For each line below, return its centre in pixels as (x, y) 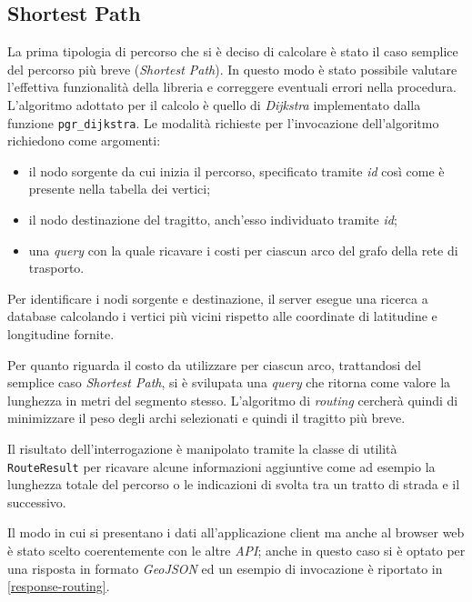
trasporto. (56, 268)
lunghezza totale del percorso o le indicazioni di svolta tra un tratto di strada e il (234, 484)
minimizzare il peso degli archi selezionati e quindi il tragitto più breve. (206, 418)
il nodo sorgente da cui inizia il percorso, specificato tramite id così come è (236, 171)
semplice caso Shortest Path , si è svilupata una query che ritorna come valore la (229, 382)
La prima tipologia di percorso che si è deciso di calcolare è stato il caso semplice (233, 51)
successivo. (37, 502)
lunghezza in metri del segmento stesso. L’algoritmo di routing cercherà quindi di (233, 400)
